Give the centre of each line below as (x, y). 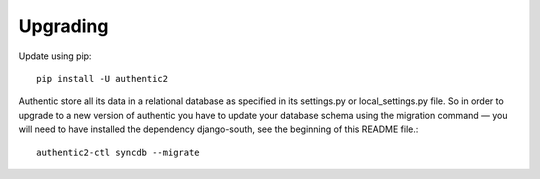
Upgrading (63, 26)
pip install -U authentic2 (102, 78)
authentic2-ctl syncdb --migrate (118, 152)
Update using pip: (55, 56)
